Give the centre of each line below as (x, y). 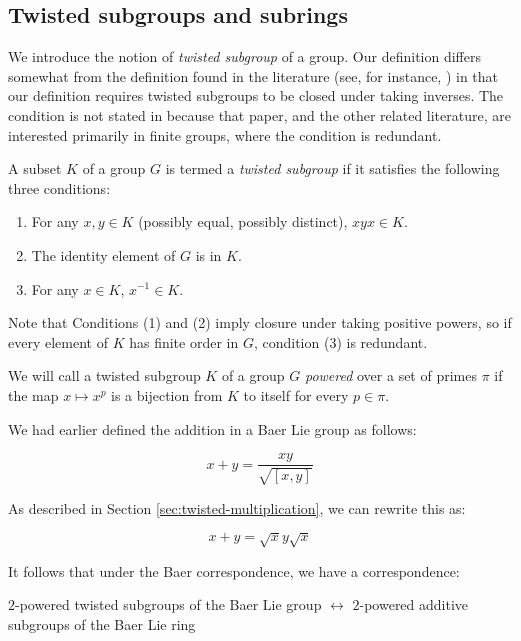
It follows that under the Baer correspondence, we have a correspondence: (234, 570)
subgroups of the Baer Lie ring (102, 623)
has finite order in (184, 341)
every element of (58, 341)
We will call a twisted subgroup (104, 375)
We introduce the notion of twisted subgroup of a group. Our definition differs (244, 56)
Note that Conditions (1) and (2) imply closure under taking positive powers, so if (260, 322)
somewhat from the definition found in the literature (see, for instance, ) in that (253, 75)
